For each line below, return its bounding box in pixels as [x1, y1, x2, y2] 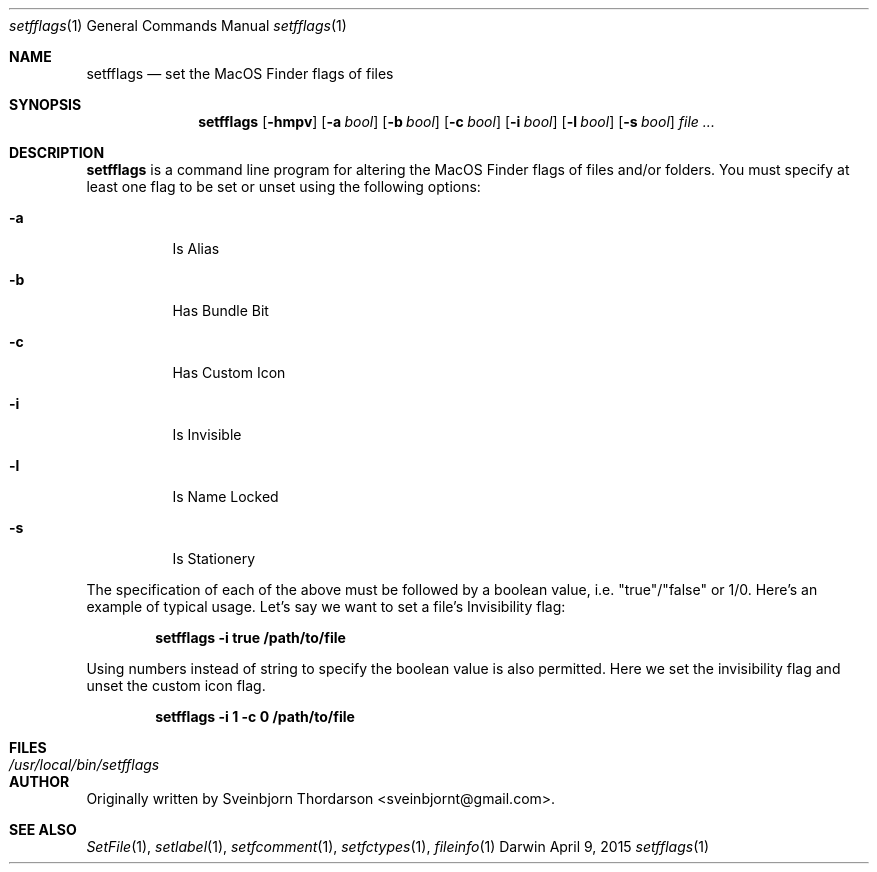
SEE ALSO [9, 821, 77, 838]
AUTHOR [9, 773, 70, 790]
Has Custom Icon [172, 364, 286, 381]
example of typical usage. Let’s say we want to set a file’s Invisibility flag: [86, 598, 566, 615]
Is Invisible [172, 426, 242, 443]
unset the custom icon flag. [86, 677, 266, 694]
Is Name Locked [172, 488, 279, 505]
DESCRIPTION [9, 144, 105, 161]
